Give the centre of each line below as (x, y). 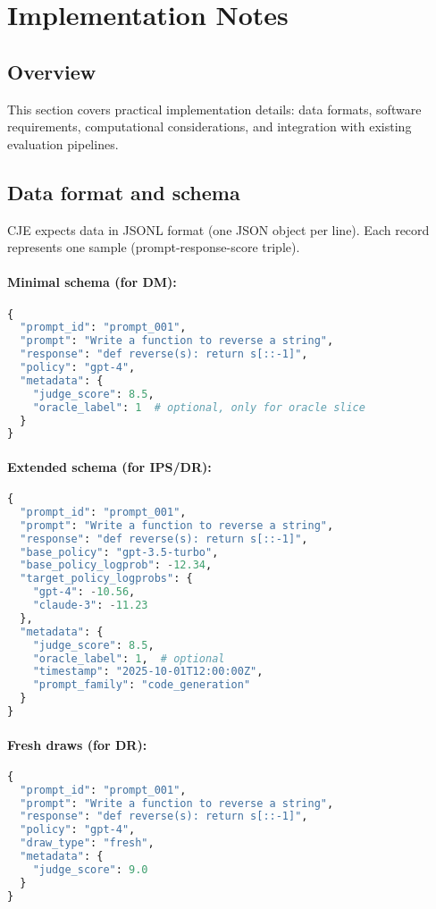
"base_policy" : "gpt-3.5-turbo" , (119, 552)
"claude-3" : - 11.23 (90, 606)
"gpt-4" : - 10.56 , (84, 592)
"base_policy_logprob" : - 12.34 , (116, 565)
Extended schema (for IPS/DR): (109, 466)
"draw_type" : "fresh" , (87, 843)
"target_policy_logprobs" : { (106, 579)
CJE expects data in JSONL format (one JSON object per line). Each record (218, 229)
